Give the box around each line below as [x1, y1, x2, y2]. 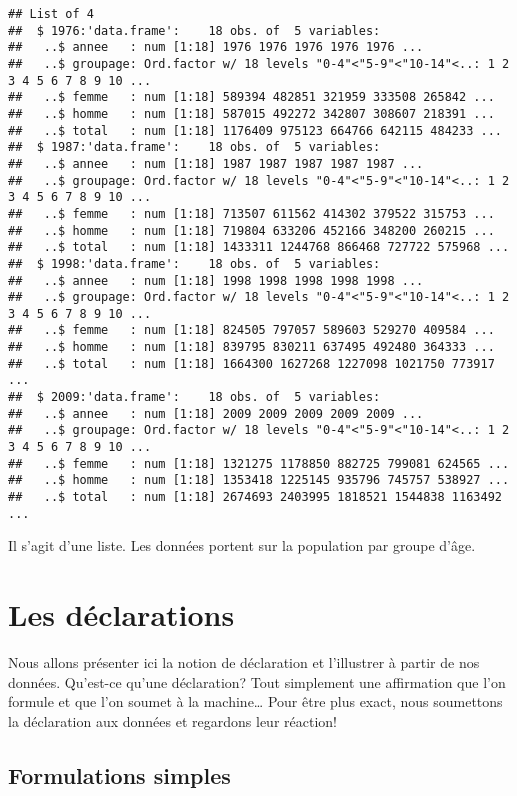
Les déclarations [8, 594, 235, 635]
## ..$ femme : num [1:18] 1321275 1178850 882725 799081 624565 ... [8, 456, 510, 471]
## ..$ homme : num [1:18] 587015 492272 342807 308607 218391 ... [8, 106, 495, 121]
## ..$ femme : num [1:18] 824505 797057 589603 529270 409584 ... [8, 323, 495, 338]
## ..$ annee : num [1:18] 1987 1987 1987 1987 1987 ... [8, 156, 424, 171]
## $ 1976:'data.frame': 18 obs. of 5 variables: [8, 23, 381, 38]
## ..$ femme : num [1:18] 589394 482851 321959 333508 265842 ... [8, 90, 495, 105]
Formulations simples [8, 759, 231, 790]
